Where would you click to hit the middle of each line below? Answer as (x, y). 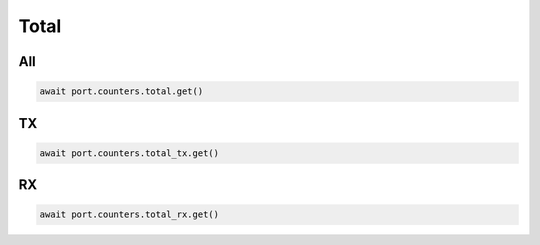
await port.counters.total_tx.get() (129, 153)
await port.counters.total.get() (121, 91)
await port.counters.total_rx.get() (129, 214)
